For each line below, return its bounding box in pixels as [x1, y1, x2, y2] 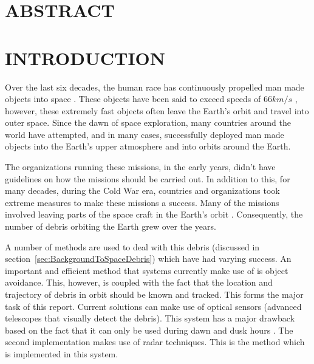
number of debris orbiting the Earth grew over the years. [5, 220, 216, 233]
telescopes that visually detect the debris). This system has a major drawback [5, 312, 295, 325]
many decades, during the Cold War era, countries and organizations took [5, 184, 280, 197]
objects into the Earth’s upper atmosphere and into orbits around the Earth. [5, 140, 291, 153]
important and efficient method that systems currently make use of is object [5, 264, 288, 276]
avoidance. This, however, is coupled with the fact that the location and [5, 276, 273, 289]
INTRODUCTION [5, 45, 166, 70]
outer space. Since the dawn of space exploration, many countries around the [5, 116, 291, 129]
